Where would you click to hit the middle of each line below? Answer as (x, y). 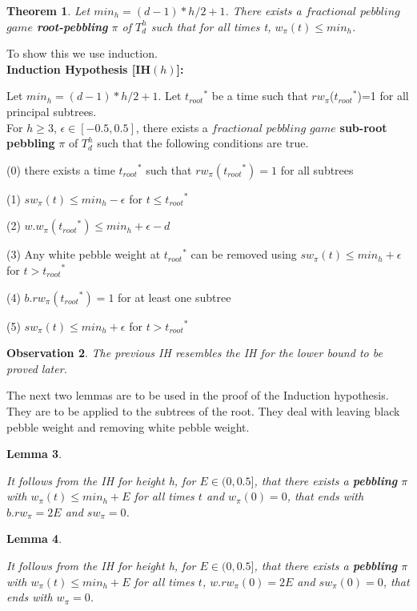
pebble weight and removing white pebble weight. (128, 426)
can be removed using (244, 254)
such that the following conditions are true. (203, 143)
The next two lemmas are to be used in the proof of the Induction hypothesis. (198, 395)
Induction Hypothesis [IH (79, 68)
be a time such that (260, 96)
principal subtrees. (52, 111)
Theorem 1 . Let (48, 10)
